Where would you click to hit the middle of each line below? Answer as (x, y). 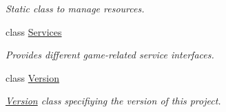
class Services (34, 31)
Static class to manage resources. (75, 8)
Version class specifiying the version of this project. (113, 101)
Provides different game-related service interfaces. (110, 55)
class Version (33, 77)
